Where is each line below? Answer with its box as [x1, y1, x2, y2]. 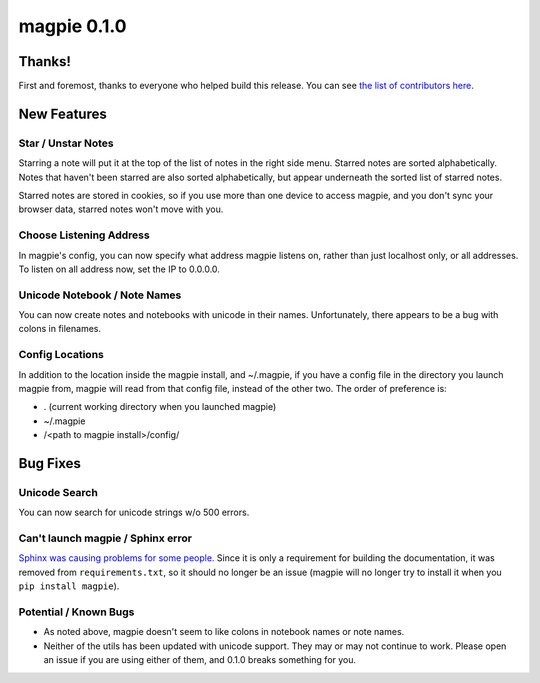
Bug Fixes [18, 455, 82, 472]
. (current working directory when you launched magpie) [43, 401, 277, 413]
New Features [18, 105, 107, 122]
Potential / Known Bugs [18, 605, 135, 619]
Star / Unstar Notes [18, 136, 114, 150]
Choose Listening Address [18, 228, 150, 242]
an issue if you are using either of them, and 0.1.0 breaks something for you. [43, 654, 357, 666]
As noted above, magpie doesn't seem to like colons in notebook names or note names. [43, 626, 405, 638]
